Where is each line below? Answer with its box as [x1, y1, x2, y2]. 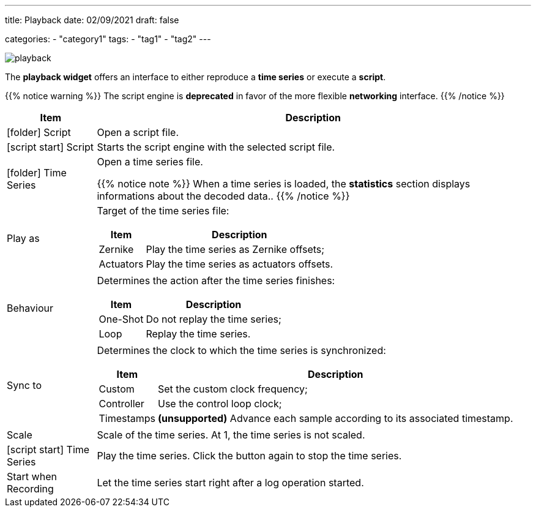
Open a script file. [97, 126, 179, 138]
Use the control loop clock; [158, 397, 282, 410]
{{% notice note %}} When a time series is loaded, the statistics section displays [97, 178, 471, 190]
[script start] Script [7, 141, 94, 153]
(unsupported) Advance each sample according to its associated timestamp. [158, 412, 513, 424]
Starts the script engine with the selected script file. [97, 141, 335, 153]
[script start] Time [7, 443, 90, 456]
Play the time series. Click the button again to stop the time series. [97, 450, 402, 462]
